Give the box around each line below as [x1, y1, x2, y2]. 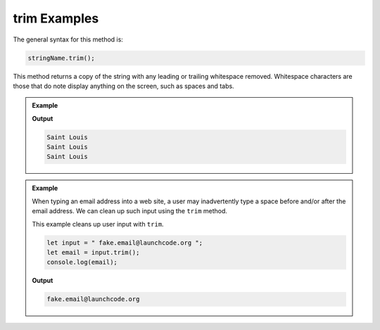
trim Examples [13, 11, 99, 26]
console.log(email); [46, 258, 118, 267]
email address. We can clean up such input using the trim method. [32, 207, 228, 215]
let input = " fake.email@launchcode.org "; [46, 239, 203, 246]
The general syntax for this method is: [13, 35, 123, 44]
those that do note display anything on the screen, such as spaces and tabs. [13, 82, 235, 90]
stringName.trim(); [27, 53, 95, 62]
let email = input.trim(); [46, 248, 140, 256]
